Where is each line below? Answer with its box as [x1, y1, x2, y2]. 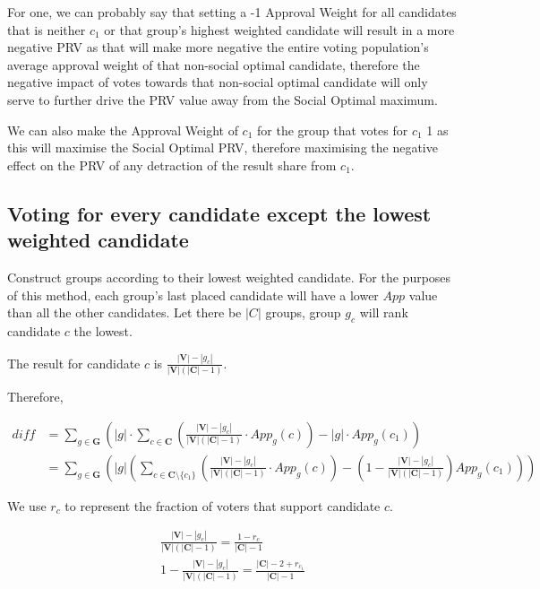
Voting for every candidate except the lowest [7, 199, 432, 227]
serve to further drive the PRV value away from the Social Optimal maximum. [7, 90, 438, 108]
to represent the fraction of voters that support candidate [64, 496, 381, 515]
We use [7, 496, 47, 515]
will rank [359, 303, 408, 322]
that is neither [7, 20, 86, 39]
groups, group [265, 303, 341, 322]
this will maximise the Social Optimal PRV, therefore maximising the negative [7, 138, 438, 157]
